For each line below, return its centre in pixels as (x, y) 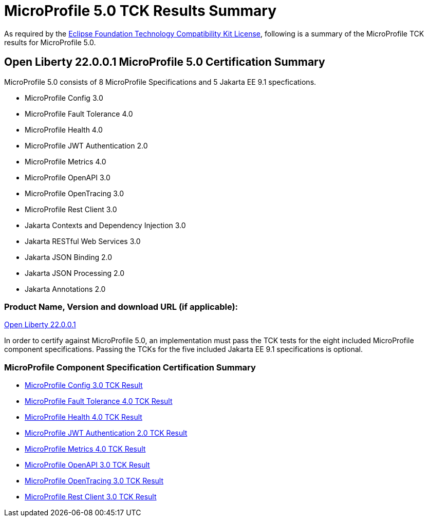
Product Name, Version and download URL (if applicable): (121, 306)
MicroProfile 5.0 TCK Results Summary (141, 11)
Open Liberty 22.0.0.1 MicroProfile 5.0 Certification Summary (165, 62)
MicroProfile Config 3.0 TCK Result (84, 385)
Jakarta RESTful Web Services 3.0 (83, 241)
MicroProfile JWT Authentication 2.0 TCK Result (106, 433)
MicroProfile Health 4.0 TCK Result (83, 417)
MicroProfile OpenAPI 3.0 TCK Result (87, 465)
